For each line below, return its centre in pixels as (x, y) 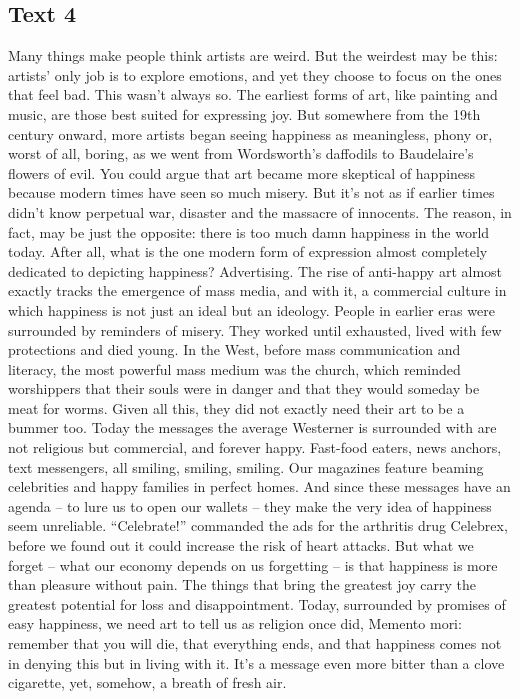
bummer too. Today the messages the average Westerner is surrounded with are (252, 427)
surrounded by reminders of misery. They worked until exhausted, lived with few (255, 329)
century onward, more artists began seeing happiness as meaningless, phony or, (250, 133)
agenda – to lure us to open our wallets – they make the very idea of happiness (250, 505)
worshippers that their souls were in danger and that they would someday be (244, 388)
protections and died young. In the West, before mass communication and (234, 349)
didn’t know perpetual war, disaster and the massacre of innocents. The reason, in (260, 211)
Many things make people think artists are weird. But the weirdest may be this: (253, 55)
